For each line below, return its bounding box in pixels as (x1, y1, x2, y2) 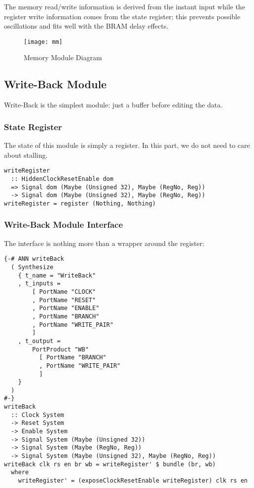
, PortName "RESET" (32, 296, 96, 304)
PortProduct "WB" (32, 346, 89, 353)
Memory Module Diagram (24, 52, 102, 63)
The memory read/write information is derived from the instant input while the (4, 1, 245, 11)
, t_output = (18, 337, 61, 345)
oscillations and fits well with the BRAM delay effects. (4, 21, 169, 31)
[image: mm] (24, 38, 63, 45)
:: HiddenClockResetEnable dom (11, 175, 113, 182)
